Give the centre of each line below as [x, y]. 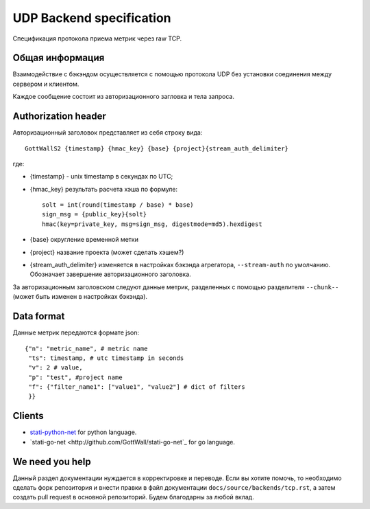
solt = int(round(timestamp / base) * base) [118, 205]
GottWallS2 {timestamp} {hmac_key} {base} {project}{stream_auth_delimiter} [157, 148]
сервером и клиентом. [46, 84]
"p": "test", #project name [75, 377]
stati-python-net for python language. [83, 432]
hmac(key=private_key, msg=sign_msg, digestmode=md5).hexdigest [152, 224]
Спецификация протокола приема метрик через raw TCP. [97, 38]
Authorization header [59, 116]
